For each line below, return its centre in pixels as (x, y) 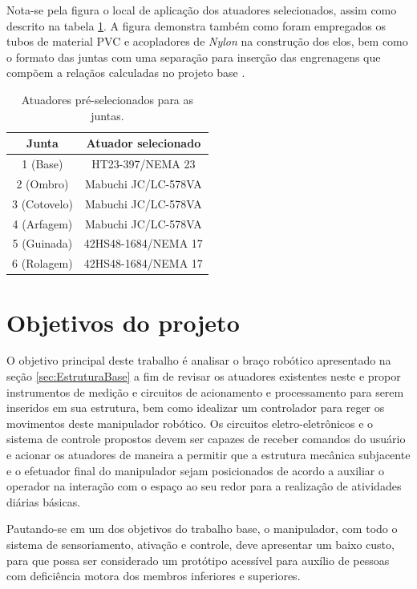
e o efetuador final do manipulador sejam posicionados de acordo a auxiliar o (195, 470)
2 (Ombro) (43, 183)
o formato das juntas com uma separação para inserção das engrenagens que (194, 56)
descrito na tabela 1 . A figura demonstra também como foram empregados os (196, 25)
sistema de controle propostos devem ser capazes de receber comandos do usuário (206, 439)
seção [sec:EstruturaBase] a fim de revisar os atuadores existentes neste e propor (204, 376)
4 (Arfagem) (43, 223)
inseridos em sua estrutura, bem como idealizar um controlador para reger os (196, 407)
